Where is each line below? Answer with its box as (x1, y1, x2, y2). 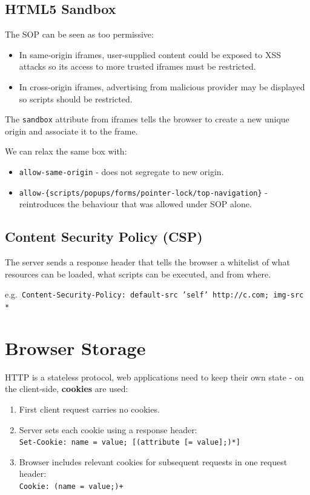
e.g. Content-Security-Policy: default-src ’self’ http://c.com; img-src (5, 288, 304, 301)
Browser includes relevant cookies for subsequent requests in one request (19, 455, 288, 468)
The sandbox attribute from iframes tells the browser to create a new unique (5, 113, 289, 125)
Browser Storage (5, 335, 146, 360)
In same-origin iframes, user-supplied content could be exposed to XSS (19, 48, 281, 61)
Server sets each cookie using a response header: (19, 423, 197, 436)
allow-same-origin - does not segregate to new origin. (19, 165, 224, 178)
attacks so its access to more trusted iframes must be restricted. (19, 60, 256, 73)
